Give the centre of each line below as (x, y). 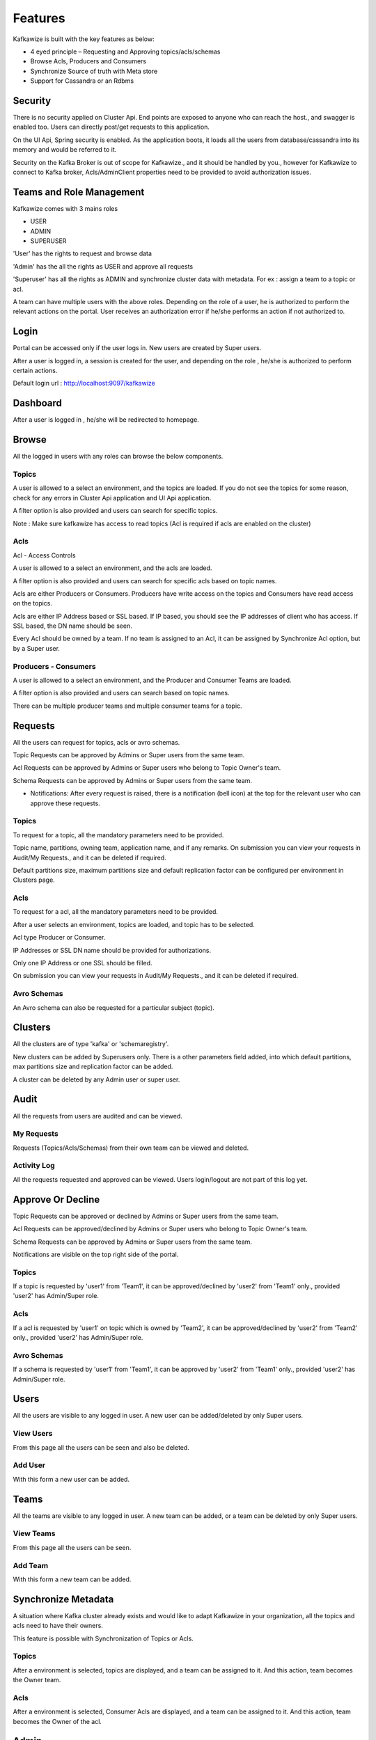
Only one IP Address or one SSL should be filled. (83, 963)
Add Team (31, 1565)
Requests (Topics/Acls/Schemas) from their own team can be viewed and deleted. (131, 1148)
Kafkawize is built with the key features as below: (84, 39)
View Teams (34, 1533)
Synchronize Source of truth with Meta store (94, 71)
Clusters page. (34, 880)
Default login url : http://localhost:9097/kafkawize (84, 383)
